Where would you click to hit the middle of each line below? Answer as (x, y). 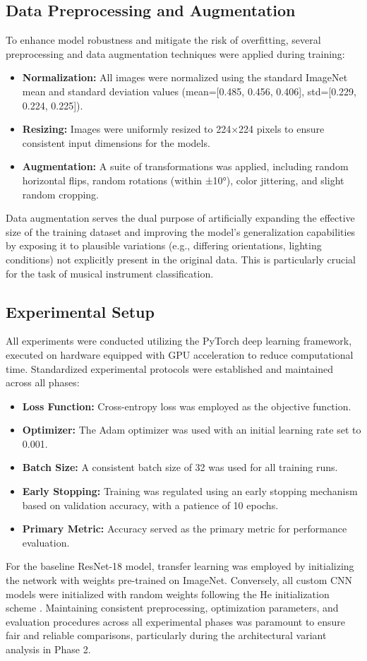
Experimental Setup (80, 311)
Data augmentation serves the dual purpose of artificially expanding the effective (180, 218)
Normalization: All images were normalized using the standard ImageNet (185, 77)
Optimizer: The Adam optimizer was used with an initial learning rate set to (192, 430)
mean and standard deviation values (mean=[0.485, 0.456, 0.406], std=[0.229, (189, 91)
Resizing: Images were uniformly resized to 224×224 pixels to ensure (173, 129)
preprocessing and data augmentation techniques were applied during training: (175, 53)
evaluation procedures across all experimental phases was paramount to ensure (176, 621)
